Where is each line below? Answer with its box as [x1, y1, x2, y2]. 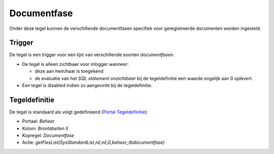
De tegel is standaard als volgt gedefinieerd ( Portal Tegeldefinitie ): [9, 109, 148, 115]
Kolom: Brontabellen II [22, 125, 68, 131]
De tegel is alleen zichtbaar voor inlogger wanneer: [22, 61, 129, 67]
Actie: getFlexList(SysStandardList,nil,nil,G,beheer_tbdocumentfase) [22, 139, 165, 145]
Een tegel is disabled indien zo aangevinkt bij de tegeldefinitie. [22, 83, 152, 89]
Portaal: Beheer [22, 118, 55, 124]
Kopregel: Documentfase [22, 132, 75, 139]
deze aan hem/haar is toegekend [35, 68, 104, 74]
